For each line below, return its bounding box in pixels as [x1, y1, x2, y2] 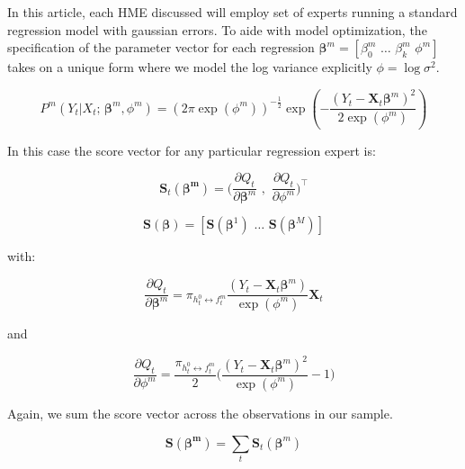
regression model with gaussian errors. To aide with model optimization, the [7, 20, 427, 39]
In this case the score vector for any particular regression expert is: [7, 140, 376, 159]
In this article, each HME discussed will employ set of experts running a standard [7, 3, 458, 21]
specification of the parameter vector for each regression [7, 38, 315, 57]
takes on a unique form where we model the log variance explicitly [7, 58, 372, 77]
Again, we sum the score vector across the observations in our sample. [7, 403, 393, 422]
